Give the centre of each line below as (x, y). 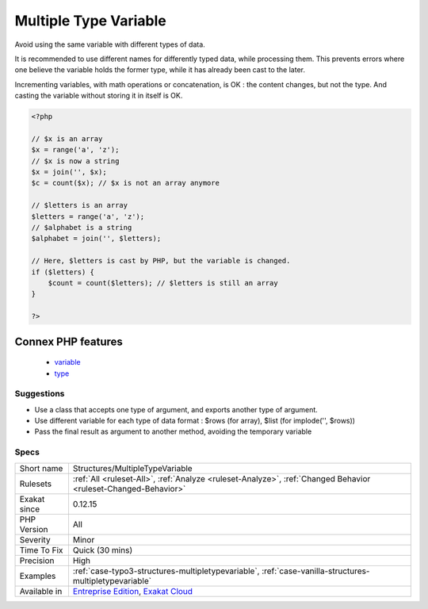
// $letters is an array (80, 205)
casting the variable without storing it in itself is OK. (99, 96)
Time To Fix (41, 550)
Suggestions (40, 394)
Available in (41, 591)
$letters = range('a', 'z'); (88, 216)
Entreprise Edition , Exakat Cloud (133, 591)
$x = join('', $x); (69, 172)
